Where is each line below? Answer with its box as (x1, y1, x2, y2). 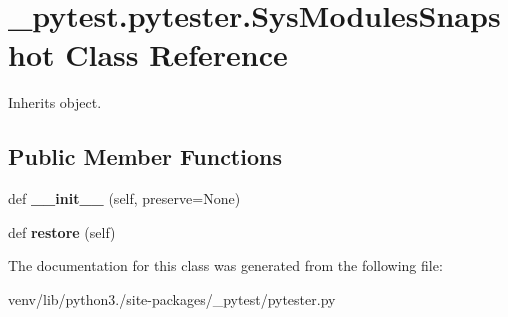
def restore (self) (8, 221, 116, 242)
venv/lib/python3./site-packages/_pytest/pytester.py (8, 288, 336, 309)
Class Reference (65, 34, 288, 75)
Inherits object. (8, 92, 102, 113)
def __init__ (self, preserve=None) (8, 188, 241, 209)
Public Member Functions (8, 141, 282, 172)
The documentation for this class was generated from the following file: (8, 255, 443, 276)
